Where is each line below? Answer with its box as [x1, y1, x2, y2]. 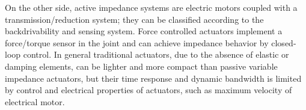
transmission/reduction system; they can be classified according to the [5, 13, 264, 25]
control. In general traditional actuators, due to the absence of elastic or [23, 48, 289, 61]
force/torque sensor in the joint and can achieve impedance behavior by [5, 36, 269, 49]
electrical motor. [5, 95, 65, 108]
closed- [271, 36, 296, 49]
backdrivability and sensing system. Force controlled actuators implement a [5, 25, 283, 37]
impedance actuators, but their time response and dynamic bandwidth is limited [5, 72, 302, 84]
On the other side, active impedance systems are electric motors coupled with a [5, 1, 298, 13]
